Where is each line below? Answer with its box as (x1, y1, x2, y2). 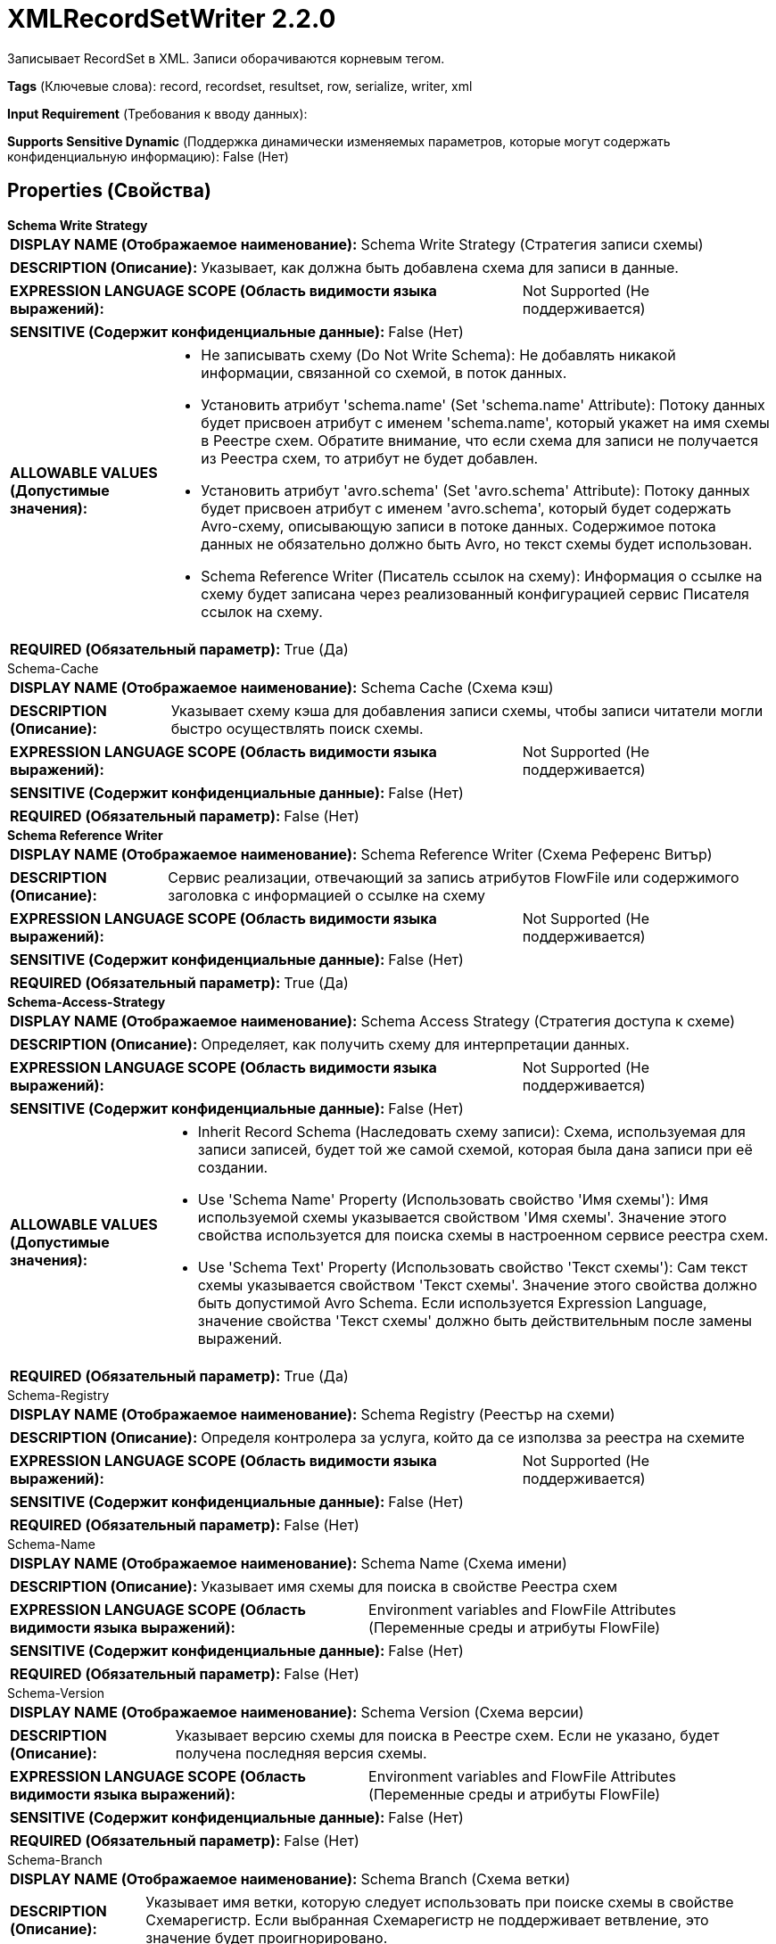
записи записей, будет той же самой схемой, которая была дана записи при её (197, 1140, 753, 1158)
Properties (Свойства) (7, 179, 211, 202)
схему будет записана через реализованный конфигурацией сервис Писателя (201, 584, 749, 603)
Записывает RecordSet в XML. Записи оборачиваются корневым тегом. (7, 50, 445, 66)
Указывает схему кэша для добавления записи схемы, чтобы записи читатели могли (170, 701, 764, 720)
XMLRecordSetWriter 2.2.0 (7, 4, 336, 34)
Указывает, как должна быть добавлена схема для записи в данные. (201, 258, 679, 276)
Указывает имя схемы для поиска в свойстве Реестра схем (201, 1577, 618, 1595)
